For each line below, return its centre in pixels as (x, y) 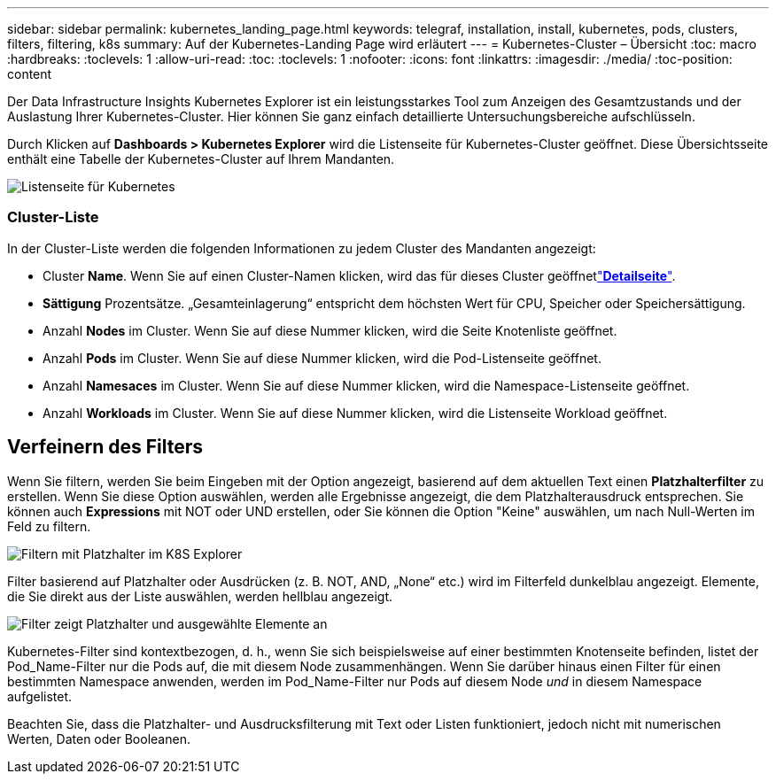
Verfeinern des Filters (105, 447)
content (30, 74)
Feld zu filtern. (49, 526)
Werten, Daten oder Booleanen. (99, 738)
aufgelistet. (40, 696)
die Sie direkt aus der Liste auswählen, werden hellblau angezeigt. (200, 596)
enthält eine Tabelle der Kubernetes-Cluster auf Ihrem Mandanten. (201, 159)
